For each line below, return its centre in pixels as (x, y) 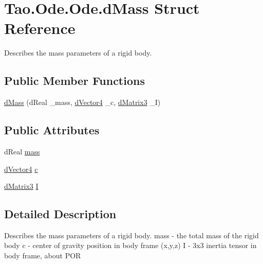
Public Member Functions (74, 81)
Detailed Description (60, 214)
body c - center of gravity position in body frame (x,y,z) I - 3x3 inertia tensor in (130, 245)
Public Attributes (52, 130)
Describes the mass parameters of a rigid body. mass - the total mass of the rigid (131, 235)
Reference (40, 28)
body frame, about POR (43, 256)
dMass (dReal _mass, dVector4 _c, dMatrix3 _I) (82, 102)
